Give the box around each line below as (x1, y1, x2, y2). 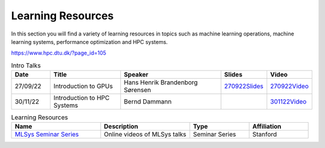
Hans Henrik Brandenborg (123, 78, 198, 87)
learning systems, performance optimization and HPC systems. (11, 38, 168, 45)
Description (104, 122, 138, 131)
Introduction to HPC (53, 94, 110, 102)
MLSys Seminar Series (14, 130, 79, 138)
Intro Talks (11, 61, 42, 69)
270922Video (270, 82, 309, 90)
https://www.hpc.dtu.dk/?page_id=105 (11, 49, 107, 57)
